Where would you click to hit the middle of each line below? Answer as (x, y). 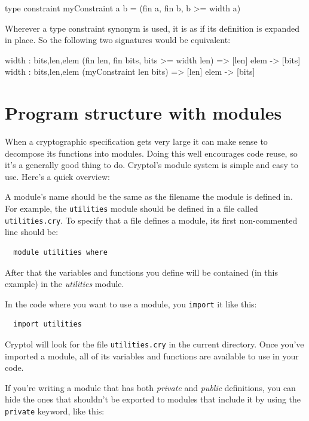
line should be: (32, 232)
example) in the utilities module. (65, 284)
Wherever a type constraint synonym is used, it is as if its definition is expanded (152, 28)
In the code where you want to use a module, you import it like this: (131, 303)
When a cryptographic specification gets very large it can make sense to (136, 141)
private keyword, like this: (55, 411)
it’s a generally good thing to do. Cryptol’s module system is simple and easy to (152, 165)
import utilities (48, 324)
